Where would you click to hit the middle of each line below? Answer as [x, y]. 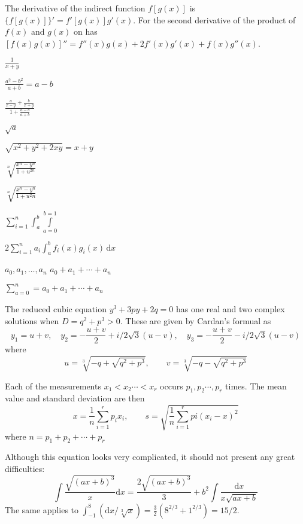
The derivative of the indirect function [75, 8]
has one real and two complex [230, 309]
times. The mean [256, 386]
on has [86, 31]
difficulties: [25, 468]
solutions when [32, 320]
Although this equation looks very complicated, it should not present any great [150, 457]
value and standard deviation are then [75, 398]
